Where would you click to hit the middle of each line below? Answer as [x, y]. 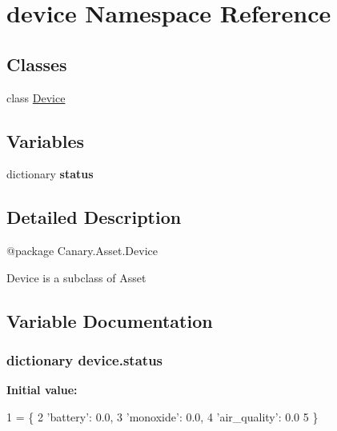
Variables [46, 140]
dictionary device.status [85, 360]
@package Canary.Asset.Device [82, 251]
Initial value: [42, 390]
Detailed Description [94, 217]
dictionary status [50, 174]
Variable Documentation [110, 320]
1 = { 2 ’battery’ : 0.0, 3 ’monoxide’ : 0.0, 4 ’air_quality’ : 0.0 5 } [162, 416]
